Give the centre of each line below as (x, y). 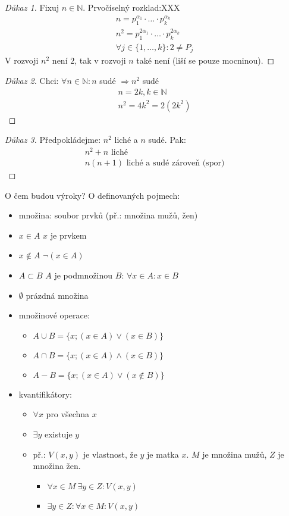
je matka (163, 454)
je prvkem (68, 235)
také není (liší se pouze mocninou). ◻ (205, 60)
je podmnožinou (84, 275)
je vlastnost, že (110, 454)
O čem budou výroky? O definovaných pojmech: (92, 195)
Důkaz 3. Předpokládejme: (53, 140)
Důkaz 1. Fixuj (32, 7)
